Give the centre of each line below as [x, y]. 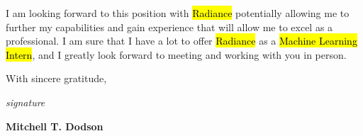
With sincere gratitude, [56, 78]
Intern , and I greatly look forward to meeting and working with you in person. [176, 54]
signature [26, 102]
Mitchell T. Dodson [55, 126]
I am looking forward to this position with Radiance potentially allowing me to [178, 13]
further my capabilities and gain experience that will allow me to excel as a [169, 27]
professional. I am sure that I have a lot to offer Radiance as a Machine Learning [181, 41]
